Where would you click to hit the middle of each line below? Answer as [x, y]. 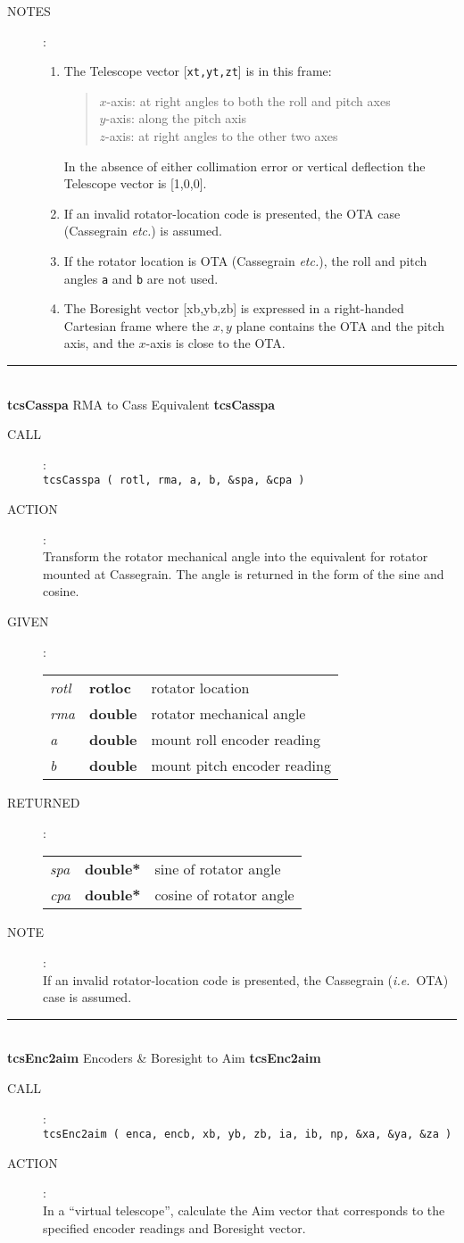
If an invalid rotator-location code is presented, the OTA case [232, 213]
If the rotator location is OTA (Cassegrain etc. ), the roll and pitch [245, 261]
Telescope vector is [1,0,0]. [135, 183]
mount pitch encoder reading [241, 766]
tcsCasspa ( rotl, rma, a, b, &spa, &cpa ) [174, 481]
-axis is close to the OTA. [215, 343]
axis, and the [99, 343]
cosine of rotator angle [224, 895]
